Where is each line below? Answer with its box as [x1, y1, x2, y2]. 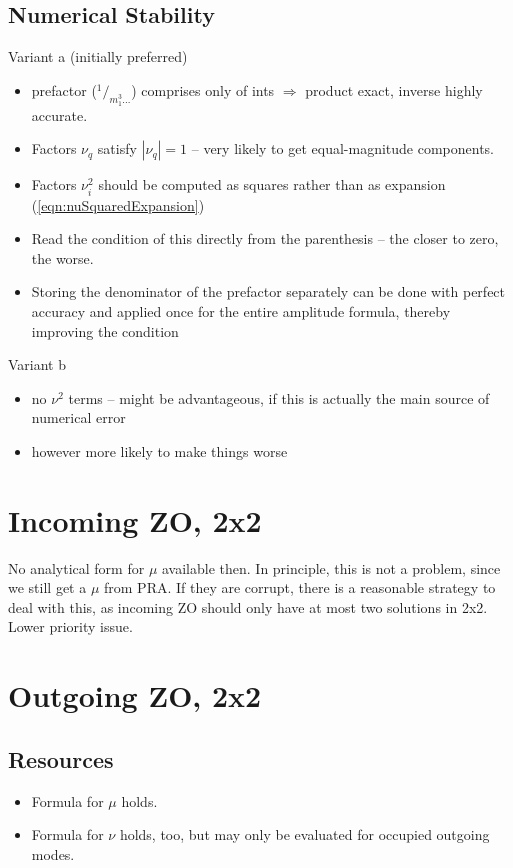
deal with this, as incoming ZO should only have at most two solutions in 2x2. [8, 596, 488, 617]
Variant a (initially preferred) [8, 46, 188, 67]
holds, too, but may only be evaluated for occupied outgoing [119, 824, 490, 845]
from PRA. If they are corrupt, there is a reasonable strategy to [104, 577, 496, 598]
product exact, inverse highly [305, 79, 483, 100]
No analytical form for [8, 557, 145, 578]
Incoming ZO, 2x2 [8, 499, 262, 540]
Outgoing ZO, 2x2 [8, 675, 262, 716]
